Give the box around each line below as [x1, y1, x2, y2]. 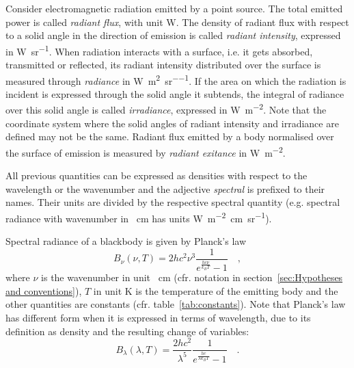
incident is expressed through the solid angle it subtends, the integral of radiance [5, 86, 344, 101]
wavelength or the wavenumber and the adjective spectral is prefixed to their [5, 181, 325, 196]
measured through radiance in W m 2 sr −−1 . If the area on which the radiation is [5, 71, 346, 88]
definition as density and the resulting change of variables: [5, 324, 249, 338]
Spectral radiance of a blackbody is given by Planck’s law [5, 234, 247, 248]
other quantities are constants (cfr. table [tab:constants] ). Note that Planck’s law [5, 297, 346, 311]
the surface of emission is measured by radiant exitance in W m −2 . [5, 143, 286, 159]
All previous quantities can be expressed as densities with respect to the [5, 168, 308, 183]
